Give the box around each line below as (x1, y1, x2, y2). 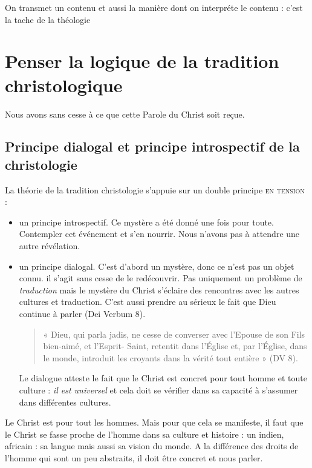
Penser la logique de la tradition (5, 48, 279, 73)
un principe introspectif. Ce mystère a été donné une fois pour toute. (19, 215, 274, 228)
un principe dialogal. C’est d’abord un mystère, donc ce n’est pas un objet (19, 259, 294, 272)
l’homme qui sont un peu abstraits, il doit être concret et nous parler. (5, 451, 263, 464)
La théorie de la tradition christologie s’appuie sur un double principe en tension (5, 183, 305, 196)
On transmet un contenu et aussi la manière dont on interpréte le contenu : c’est (5, 1, 303, 13)
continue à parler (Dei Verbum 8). (19, 307, 146, 320)
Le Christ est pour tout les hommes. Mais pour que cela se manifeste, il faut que (5, 416, 304, 429)
